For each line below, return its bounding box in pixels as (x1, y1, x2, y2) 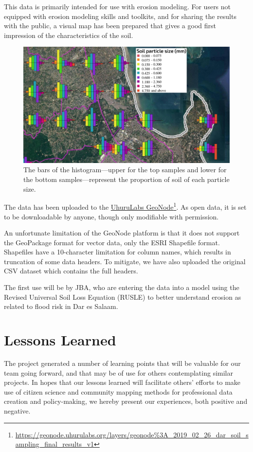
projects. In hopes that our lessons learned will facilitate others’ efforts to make (4, 377, 241, 387)
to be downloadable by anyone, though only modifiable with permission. (4, 211, 219, 221)
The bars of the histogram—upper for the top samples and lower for (23, 164, 227, 175)
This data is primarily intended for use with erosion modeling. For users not (4, 1, 231, 11)
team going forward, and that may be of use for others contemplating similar (4, 367, 233, 378)
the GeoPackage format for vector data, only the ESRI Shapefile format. (4, 237, 220, 247)
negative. (4, 405, 31, 416)
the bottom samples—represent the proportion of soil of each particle (23, 174, 230, 184)
